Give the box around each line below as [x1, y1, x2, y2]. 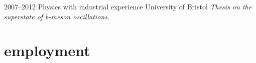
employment [4, 40, 90, 61]
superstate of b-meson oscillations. [4, 11, 110, 21]
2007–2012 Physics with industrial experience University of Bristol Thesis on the [4, 1, 252, 11]
